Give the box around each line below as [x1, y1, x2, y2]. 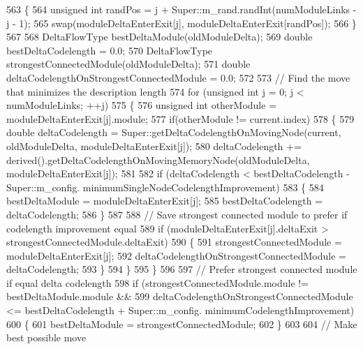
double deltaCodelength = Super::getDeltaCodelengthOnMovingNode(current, [6, 125, 341, 140]
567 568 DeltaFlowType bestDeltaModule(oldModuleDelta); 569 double [6, 29, 313, 44]
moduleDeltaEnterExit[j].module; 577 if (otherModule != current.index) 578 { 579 [6, 111, 355, 126]
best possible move [6, 330, 87, 345]
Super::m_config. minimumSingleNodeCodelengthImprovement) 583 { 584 [6, 179, 324, 194]
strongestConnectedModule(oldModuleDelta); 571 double [6, 57, 251, 71]
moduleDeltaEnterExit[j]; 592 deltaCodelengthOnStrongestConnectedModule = [6, 248, 346, 262]
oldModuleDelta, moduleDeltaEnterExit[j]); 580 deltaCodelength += [6, 138, 302, 153]
